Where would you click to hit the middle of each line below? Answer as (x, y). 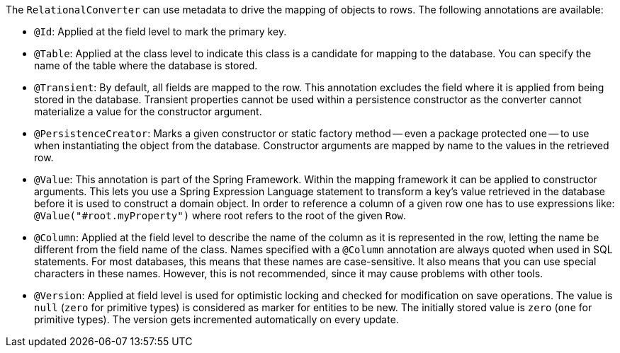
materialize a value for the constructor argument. (148, 111)
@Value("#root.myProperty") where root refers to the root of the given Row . (220, 215)
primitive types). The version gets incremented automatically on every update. (216, 319)
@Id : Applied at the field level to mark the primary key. (160, 31)
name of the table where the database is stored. (146, 65)
